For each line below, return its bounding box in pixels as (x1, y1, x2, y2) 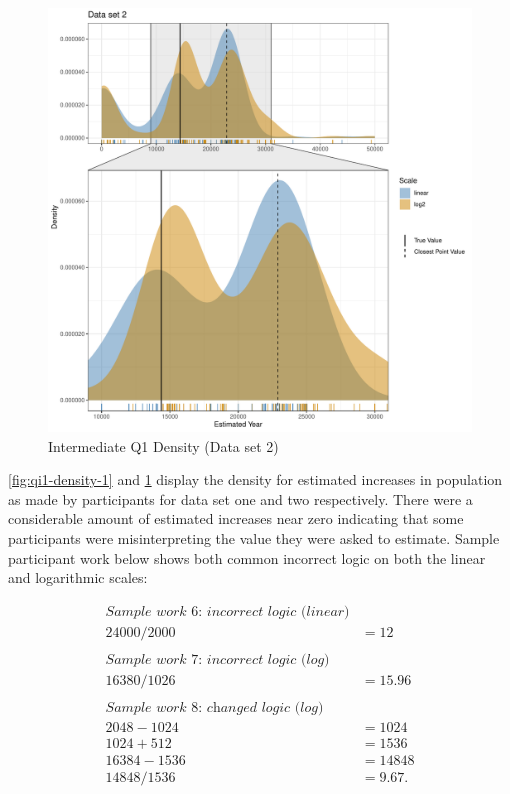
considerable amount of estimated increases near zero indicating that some (8, 508, 464, 529)
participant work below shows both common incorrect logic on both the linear (8, 547, 486, 568)
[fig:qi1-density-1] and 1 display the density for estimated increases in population (8, 469, 503, 490)
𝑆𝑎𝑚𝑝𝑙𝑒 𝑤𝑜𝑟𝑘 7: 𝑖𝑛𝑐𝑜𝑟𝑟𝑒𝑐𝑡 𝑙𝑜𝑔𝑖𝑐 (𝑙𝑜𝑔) (105, 652, 330, 667)
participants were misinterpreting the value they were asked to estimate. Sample (8, 527, 500, 548)
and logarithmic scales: (8, 567, 148, 588)
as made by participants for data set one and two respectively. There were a (8, 488, 473, 509)
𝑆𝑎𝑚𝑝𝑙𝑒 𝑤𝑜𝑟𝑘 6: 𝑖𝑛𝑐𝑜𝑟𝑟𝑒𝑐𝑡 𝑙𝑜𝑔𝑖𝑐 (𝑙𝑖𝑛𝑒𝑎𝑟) (105, 604, 350, 619)
